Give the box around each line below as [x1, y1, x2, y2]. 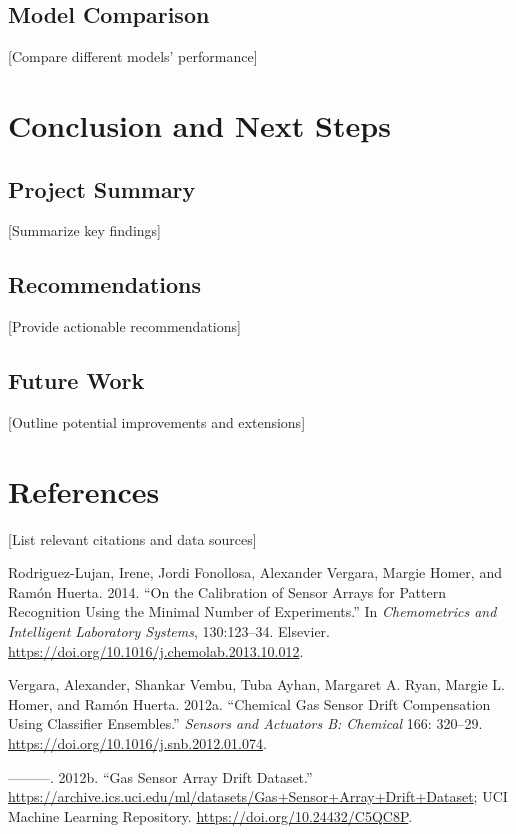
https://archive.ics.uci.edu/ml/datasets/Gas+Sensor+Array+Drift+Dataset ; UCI [8, 786, 508, 807]
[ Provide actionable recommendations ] [8, 316, 241, 337]
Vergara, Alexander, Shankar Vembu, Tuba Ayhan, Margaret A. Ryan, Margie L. [8, 674, 505, 695]
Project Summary [8, 173, 196, 204]
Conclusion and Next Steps [8, 104, 391, 145]
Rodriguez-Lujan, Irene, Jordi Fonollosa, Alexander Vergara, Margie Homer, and [8, 562, 502, 583]
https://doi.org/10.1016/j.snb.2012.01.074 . [8, 733, 267, 754]
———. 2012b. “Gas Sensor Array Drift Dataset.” [8, 766, 313, 787]
